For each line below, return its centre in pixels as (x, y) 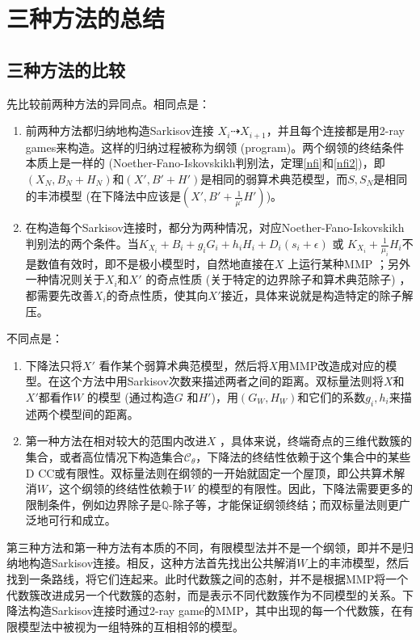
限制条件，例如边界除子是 (93, 504)
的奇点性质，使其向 (157, 295)
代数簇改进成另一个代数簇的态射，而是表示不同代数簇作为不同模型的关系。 (204, 594)
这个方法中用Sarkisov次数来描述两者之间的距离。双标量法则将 (221, 381)
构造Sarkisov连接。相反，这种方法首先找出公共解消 (163, 563)
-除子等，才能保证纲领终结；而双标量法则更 (284, 504)
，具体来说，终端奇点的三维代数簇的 (316, 441)
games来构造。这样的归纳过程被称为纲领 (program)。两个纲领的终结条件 (215, 147)
